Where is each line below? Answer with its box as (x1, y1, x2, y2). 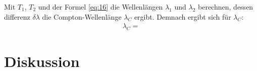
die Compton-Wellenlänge (42, 11, 122, 22)
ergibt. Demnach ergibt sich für (134, 11, 231, 22)
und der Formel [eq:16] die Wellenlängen (38, 2, 163, 12)
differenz (4, 11, 30, 22)
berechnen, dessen (198, 2, 253, 12)
